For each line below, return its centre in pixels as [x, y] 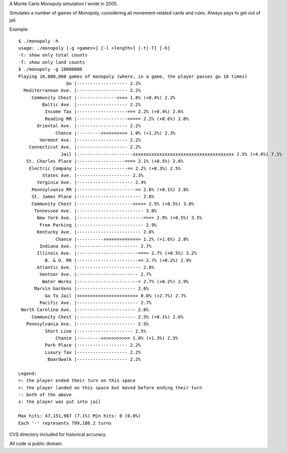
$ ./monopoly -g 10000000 [51, 69]
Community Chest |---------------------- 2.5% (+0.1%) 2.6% [108, 317]
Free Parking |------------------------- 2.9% [98, 225]
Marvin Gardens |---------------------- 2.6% [91, 289]
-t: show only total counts [53, 55]
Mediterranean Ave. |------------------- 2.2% [82, 90]
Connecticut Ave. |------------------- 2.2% [85, 147]
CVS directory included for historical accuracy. [58, 434]
